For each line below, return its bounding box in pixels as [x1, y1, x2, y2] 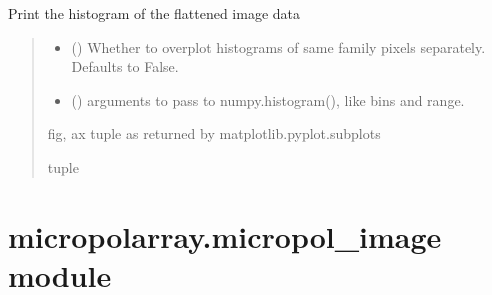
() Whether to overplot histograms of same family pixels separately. [71, 36, 486, 57]
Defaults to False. [71, 56, 179, 77]
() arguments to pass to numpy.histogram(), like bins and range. [71, 89, 465, 110]
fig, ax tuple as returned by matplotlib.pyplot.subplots [47, 123, 381, 144]
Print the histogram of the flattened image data [8, 3, 301, 23]
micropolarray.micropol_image [8, 215, 442, 256]
